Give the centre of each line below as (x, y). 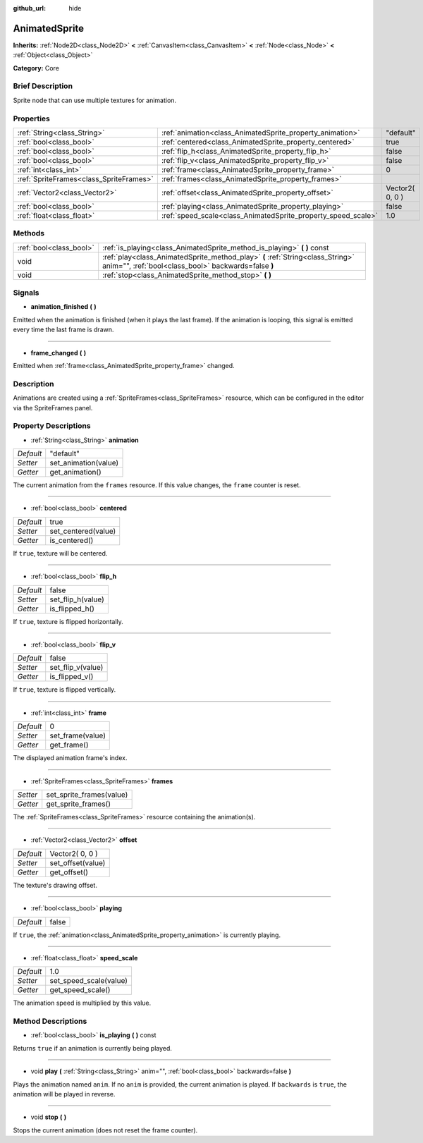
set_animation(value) (84, 463)
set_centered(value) (83, 531)
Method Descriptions (50, 1021)
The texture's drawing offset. (55, 885)
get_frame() (69, 745)
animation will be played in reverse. (64, 1094)
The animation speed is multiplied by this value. (82, 1003)
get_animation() (75, 472)
